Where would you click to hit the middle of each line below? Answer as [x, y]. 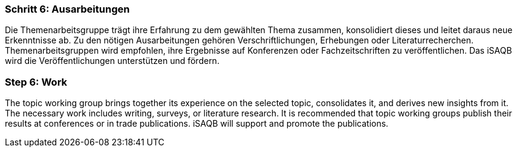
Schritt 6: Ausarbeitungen [67, 9]
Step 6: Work [36, 82]
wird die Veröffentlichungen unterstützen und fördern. [112, 61]
